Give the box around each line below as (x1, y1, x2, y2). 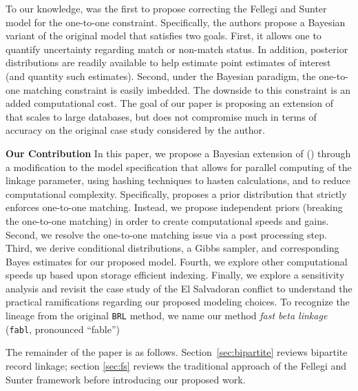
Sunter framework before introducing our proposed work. (6, 372, 246, 386)
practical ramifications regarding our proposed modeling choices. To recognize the (6, 294, 350, 309)
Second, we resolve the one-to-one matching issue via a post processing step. (6, 227, 327, 241)
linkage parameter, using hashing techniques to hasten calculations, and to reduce (6, 173, 351, 188)
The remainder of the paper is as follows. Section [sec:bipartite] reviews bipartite (6, 345, 348, 359)
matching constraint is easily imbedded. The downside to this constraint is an (23, 82, 351, 97)
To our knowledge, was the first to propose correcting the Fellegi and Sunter (6, 1, 327, 15)
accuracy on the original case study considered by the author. (6, 123, 265, 137)
